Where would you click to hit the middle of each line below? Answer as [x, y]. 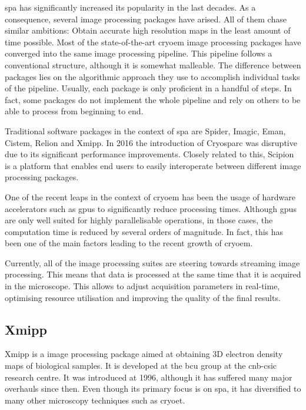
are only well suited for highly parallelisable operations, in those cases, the [139, 220]
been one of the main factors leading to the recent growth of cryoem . [129, 243]
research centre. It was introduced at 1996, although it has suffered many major [149, 377]
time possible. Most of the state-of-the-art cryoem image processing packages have [153, 42]
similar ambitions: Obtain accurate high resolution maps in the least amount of [148, 30]
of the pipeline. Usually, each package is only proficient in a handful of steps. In [148, 88]
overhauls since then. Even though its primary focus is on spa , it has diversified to [153, 388]
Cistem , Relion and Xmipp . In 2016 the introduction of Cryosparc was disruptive [151, 142]
